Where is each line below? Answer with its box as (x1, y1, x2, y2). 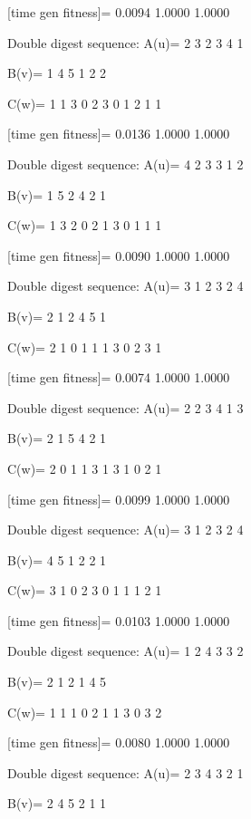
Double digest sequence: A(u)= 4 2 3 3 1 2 (7, 154, 244, 173)
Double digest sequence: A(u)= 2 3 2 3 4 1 (7, 33, 244, 52)
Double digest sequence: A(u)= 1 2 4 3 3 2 (7, 641, 244, 660)
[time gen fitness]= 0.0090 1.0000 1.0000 (7, 246, 230, 265)
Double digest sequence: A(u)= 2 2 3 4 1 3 (7, 398, 244, 417)
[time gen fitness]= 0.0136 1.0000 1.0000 (7, 124, 230, 143)
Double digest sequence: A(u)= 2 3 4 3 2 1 (7, 763, 244, 782)
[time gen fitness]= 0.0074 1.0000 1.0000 (7, 368, 230, 387)
